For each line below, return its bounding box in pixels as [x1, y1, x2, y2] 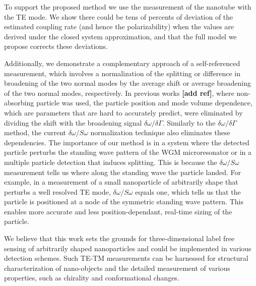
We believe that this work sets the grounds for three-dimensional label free [4, 233, 235, 244]
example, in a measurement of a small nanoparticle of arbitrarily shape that [4, 177, 238, 187]
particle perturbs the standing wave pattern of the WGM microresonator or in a [4, 147, 252, 157]
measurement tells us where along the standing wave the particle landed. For [4, 166, 241, 177]
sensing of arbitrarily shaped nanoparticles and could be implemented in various [4, 243, 251, 253]
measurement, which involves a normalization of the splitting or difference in [4, 68, 240, 78]
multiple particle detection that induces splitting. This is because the [4, 156, 217, 167]
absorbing [4, 97, 34, 108]
